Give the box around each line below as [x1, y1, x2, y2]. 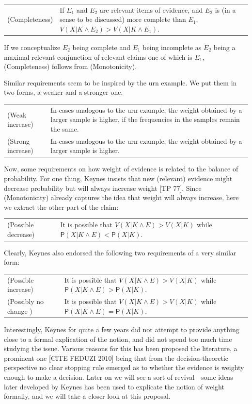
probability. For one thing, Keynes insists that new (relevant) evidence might [4, 173, 233, 184]
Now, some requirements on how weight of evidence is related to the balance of [4, 164, 238, 174]
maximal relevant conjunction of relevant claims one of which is [4, 51, 192, 62]
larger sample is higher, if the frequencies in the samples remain [50, 114, 240, 124]
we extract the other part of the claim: [4, 202, 119, 212]
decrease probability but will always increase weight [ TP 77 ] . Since [4, 183, 202, 193]
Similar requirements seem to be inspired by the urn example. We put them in [4, 77, 237, 87]
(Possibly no [7, 296, 44, 306]
